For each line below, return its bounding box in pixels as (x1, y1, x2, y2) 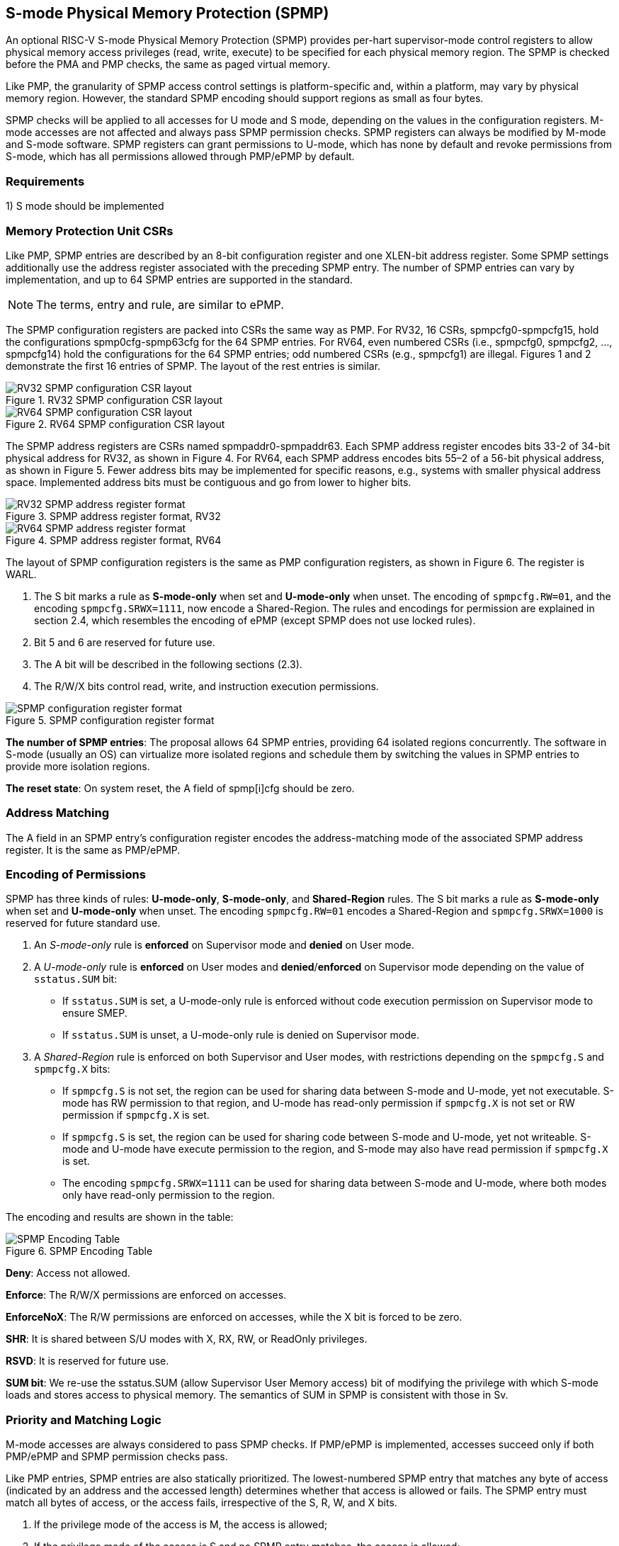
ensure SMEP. (62, 1007, 127, 1020)
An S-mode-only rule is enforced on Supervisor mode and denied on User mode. (34, 939, 414, 952)
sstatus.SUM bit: (34, 973, 118, 986)
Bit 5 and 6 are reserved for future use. (34, 636, 215, 648)
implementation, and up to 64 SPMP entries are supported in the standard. (6, 273, 353, 286)
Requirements (6, 174, 85, 188)
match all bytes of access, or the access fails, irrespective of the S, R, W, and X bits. (6, 1496, 397, 1509)
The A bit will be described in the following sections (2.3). (34, 658, 302, 670)
